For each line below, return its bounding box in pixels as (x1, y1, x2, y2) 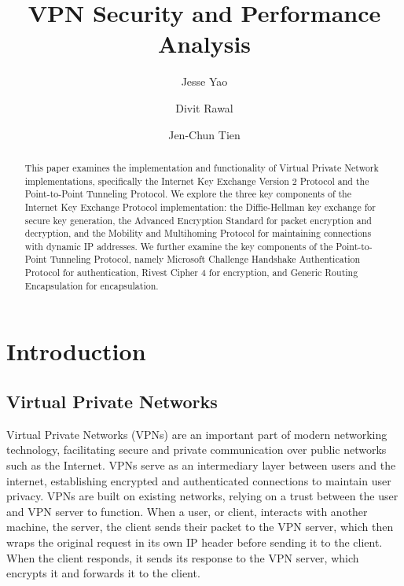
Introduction (6, 335, 146, 367)
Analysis (157, 28, 252, 60)
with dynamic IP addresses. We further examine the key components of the (24, 239, 333, 252)
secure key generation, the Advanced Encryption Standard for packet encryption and (24, 213, 372, 227)
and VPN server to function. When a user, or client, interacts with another (6, 503, 368, 519)
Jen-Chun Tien (168, 126, 241, 142)
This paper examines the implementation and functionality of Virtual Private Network (24, 160, 379, 174)
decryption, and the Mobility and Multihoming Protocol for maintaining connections (24, 227, 372, 240)
